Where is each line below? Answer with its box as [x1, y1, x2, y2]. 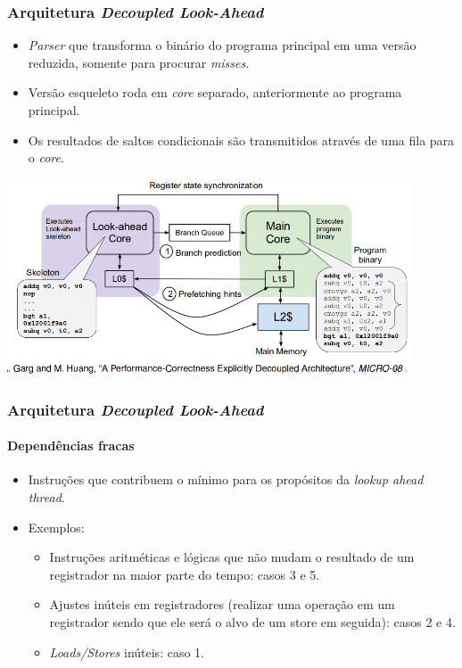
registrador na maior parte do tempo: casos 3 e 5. [49, 565, 320, 583]
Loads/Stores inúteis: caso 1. [49, 642, 204, 661]
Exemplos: [28, 517, 85, 536]
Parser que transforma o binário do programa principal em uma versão [28, 36, 417, 54]
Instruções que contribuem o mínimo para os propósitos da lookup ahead [28, 470, 424, 489]
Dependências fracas [7, 436, 135, 455]
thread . [28, 487, 65, 506]
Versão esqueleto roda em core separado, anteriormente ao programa [28, 83, 402, 102]
